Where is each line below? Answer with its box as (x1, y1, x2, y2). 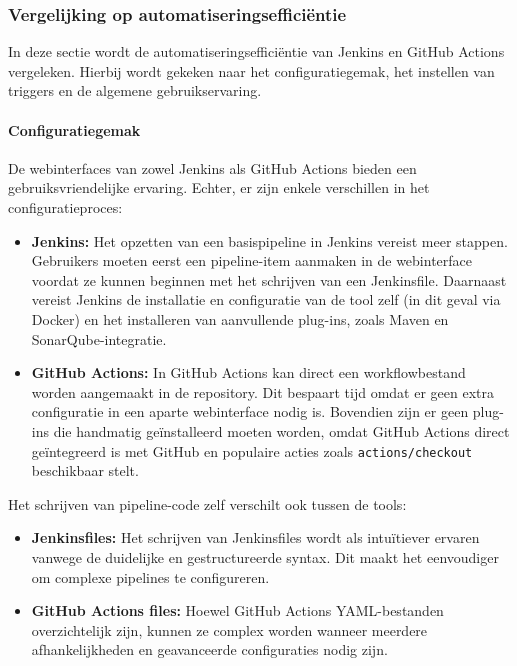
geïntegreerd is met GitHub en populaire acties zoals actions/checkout (31, 440, 473, 461)
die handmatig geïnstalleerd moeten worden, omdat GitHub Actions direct (53, 420, 510, 441)
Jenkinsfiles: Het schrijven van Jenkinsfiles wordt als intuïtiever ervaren (31, 527, 480, 548)
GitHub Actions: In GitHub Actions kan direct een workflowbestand (31, 362, 466, 383)
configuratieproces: (8, 196, 123, 217)
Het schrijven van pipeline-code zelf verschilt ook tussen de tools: (8, 493, 407, 514)
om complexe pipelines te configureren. (31, 566, 270, 587)
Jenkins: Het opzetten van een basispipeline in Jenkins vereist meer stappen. (31, 230, 508, 251)
